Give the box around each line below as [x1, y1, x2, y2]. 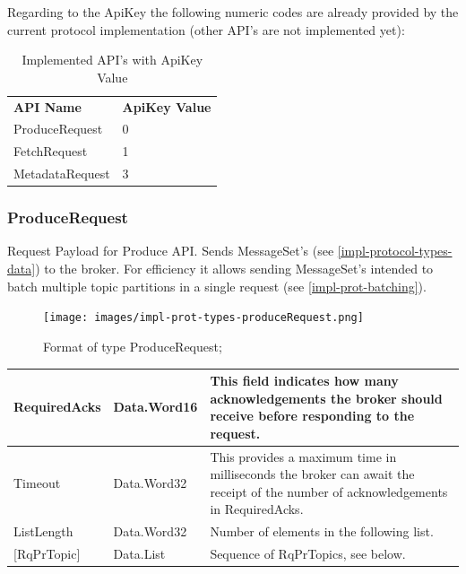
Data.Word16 [113, 397, 198, 416]
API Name [13, 97, 82, 116]
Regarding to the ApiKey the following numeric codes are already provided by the [7, 3, 459, 21]
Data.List [113, 544, 166, 563]
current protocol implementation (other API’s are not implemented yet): [7, 20, 405, 39]
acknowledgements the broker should [210, 388, 443, 407]
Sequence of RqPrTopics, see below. [210, 544, 406, 563]
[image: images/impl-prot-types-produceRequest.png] [43, 311, 364, 325]
